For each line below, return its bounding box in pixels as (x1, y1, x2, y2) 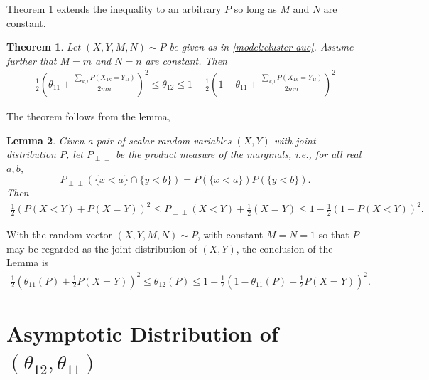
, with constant (197, 227, 264, 242)
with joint (273, 132, 316, 147)
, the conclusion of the (236, 241, 333, 255)
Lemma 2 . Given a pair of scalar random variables (6, 132, 232, 147)
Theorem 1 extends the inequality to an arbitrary (6, 1, 222, 16)
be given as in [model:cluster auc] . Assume (169, 39, 354, 54)
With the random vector (6, 227, 113, 242)
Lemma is (6, 255, 49, 270)
